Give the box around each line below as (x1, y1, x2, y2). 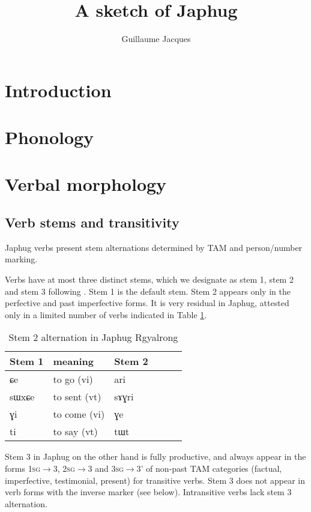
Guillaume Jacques (121, 32, 191, 45)
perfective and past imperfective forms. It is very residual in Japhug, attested (5, 297, 289, 309)
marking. (5, 253, 38, 265)
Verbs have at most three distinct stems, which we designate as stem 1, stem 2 (5, 273, 294, 286)
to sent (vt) (53, 390, 101, 404)
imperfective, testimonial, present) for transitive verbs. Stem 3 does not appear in (5, 474, 305, 486)
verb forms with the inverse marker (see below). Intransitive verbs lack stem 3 (5, 486, 292, 498)
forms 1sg (5, 462, 41, 475)
